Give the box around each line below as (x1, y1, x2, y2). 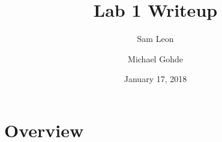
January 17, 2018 (124, 72, 187, 85)
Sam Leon (137, 32, 174, 45)
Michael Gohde (128, 52, 183, 65)
